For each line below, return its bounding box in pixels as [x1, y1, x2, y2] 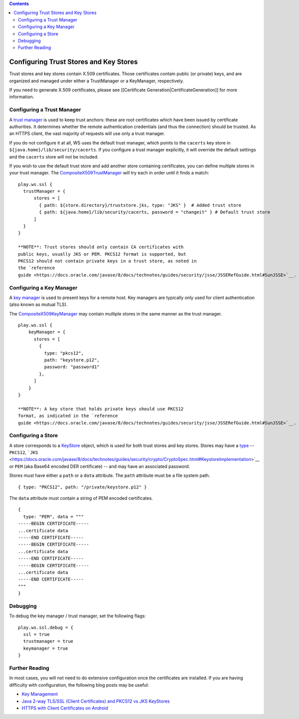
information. [9, 94, 34, 100]
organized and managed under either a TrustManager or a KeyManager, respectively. [9, 78, 184, 84]
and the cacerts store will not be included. [9, 153, 99, 159]
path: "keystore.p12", [44, 357, 100, 363]
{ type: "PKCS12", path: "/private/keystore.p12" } [18, 484, 147, 490]
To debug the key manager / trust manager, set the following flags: [9, 613, 147, 619]
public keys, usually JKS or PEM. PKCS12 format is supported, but [18, 251, 186, 257]
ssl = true [23, 632, 50, 637]
